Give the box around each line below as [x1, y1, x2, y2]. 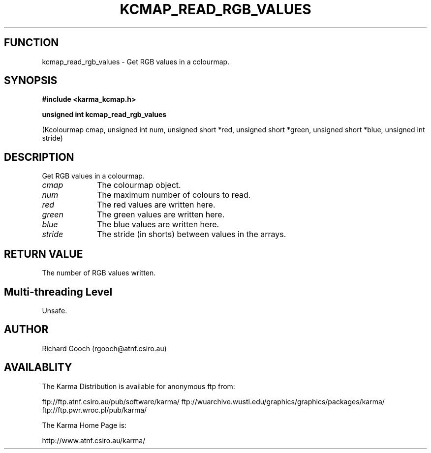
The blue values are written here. [97, 219, 219, 230]
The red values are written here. [97, 200, 215, 210]
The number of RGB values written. [42, 269, 156, 277]
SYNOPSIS [4, 74, 58, 87]
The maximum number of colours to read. [97, 190, 251, 200]
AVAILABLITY [4, 361, 72, 374]
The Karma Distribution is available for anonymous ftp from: [42, 382, 235, 391]
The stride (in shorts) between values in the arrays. [97, 229, 286, 240]
